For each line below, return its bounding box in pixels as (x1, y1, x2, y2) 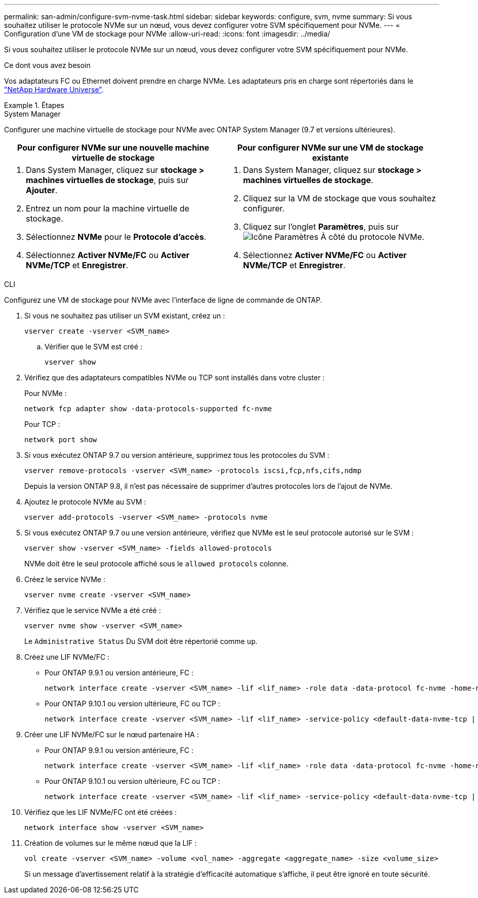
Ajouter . (26, 185, 58, 195)
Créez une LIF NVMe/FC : (24, 653, 110, 661)
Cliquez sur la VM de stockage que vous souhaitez (243, 193, 436, 203)
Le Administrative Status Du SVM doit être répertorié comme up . (24, 637, 258, 645)
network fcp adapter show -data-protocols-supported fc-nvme (24, 405, 272, 413)
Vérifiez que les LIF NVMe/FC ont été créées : (24, 808, 177, 816)
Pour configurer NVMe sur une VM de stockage (237, 142, 424, 153)
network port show (24, 436, 97, 444)
